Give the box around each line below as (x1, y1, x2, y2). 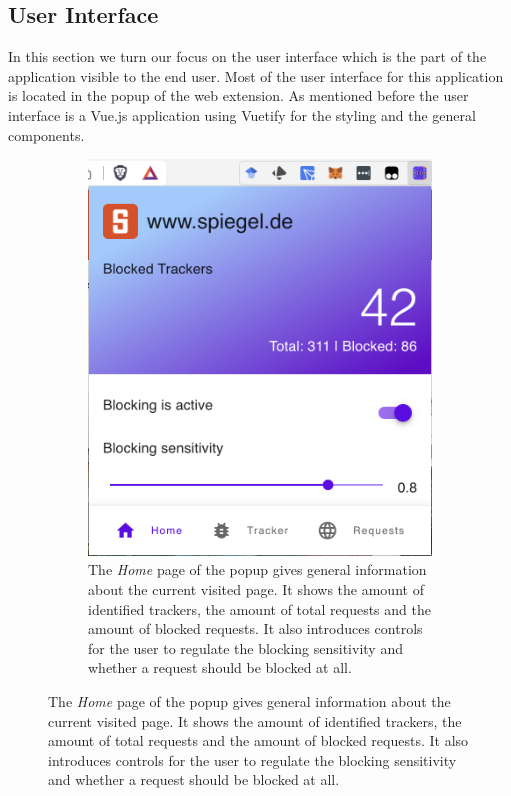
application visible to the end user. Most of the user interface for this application (8, 65, 504, 86)
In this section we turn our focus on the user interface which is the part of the (8, 46, 487, 67)
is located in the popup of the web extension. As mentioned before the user (8, 85, 469, 106)
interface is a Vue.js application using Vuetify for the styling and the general (8, 104, 476, 125)
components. (8, 124, 85, 145)
